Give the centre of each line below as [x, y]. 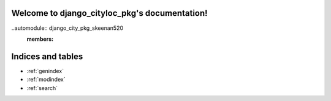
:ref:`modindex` [46, 80]
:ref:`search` [42, 88]
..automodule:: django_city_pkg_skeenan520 [67, 28]
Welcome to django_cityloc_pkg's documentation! [109, 13]
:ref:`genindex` [45, 71]
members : [40, 39]
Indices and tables [47, 56]
